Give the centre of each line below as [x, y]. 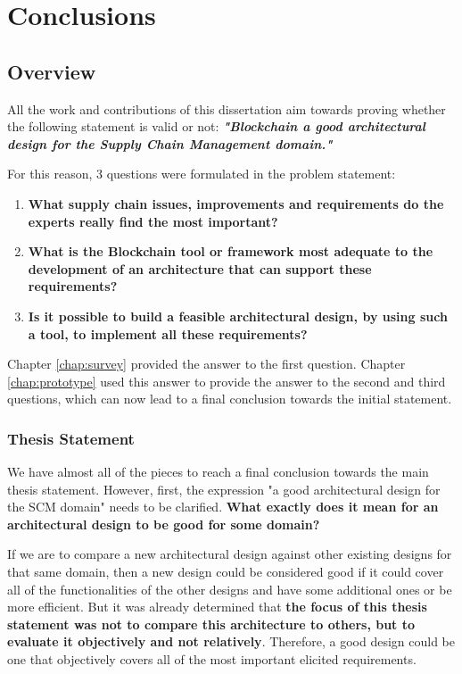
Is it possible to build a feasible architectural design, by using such [238, 316]
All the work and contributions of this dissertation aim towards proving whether [227, 108]
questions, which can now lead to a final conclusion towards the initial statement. [230, 399]
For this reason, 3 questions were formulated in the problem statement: [202, 174]
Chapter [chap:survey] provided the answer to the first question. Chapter [206, 364]
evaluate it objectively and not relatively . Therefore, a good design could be [231, 641]
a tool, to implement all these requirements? [168, 333]
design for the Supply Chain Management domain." [170, 143]
